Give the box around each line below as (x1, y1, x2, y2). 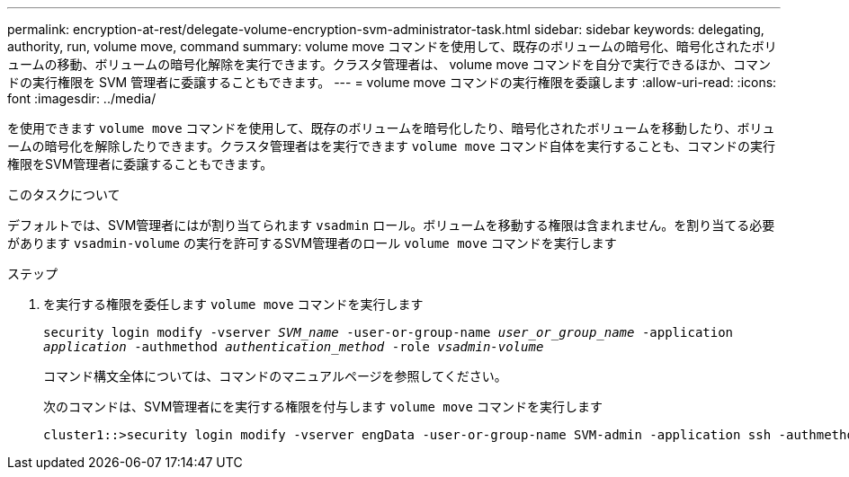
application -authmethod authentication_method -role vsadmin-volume (43, 340, 544, 354)
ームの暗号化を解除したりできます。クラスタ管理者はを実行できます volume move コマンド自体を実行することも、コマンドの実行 (7, 138, 776, 154)
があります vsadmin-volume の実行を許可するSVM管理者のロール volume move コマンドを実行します (7, 235, 617, 251)
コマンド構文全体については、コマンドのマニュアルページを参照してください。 (43, 368, 507, 384)
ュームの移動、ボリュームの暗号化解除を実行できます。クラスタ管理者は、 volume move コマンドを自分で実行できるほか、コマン (7, 57, 771, 72)
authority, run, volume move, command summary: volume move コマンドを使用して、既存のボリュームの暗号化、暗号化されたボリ (7, 39, 777, 54)
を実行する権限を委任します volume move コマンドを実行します (43, 296, 424, 312)
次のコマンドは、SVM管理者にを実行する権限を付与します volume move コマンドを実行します (43, 399, 603, 414)
